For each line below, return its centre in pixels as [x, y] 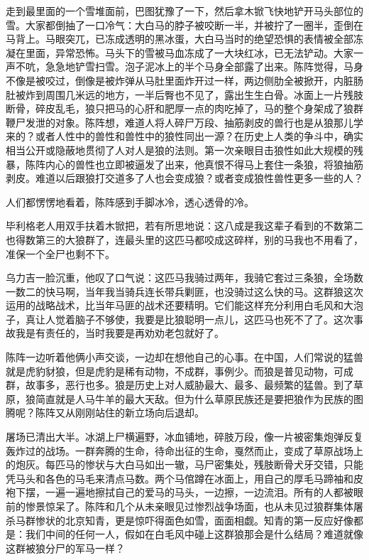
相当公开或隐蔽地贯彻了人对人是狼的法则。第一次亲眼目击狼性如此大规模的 [180, 150]
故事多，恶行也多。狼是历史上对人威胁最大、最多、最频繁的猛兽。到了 [189, 385]
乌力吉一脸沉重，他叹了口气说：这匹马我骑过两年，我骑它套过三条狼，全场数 [184, 278]
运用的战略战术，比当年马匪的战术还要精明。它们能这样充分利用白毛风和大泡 [184, 305]
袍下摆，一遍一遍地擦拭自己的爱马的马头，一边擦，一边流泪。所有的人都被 [180, 492]
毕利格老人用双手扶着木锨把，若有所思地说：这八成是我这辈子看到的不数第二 [184, 226]
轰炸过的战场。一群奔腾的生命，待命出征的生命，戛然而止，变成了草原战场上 [184, 450]
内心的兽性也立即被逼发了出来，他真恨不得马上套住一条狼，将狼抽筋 [204, 164]
